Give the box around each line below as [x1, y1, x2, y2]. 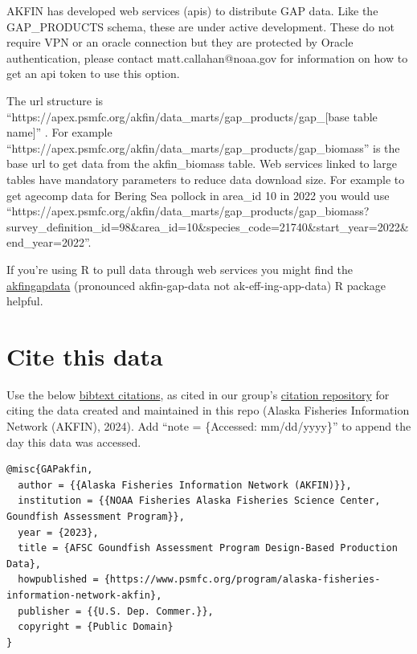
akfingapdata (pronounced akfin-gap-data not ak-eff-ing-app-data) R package [6, 276, 386, 293]
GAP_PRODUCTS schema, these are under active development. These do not [6, 18, 395, 35]
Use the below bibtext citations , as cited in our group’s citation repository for [6, 386, 390, 403]
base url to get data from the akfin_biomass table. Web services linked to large [6, 155, 397, 172]
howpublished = [18, 574, 99, 586]
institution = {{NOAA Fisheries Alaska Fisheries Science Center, [18, 495, 381, 507]
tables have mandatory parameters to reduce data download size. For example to [6, 170, 405, 187]
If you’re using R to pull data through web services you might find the [6, 260, 354, 277]
